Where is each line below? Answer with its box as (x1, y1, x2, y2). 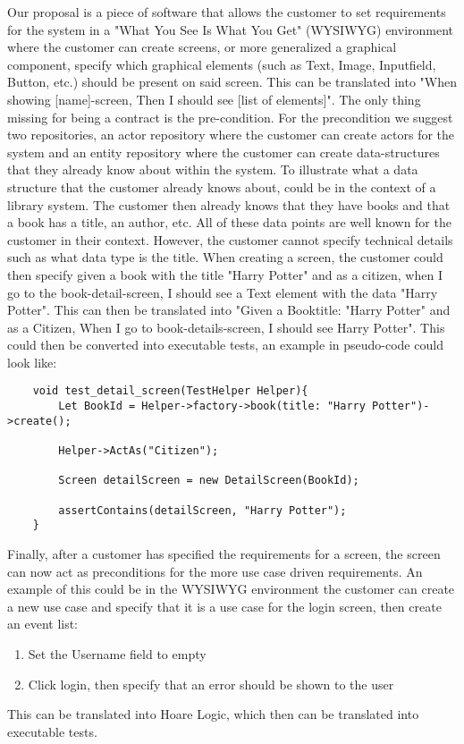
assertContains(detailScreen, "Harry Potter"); (58, 503, 347, 517)
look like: (7, 352, 57, 371)
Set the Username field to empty (28, 645, 207, 663)
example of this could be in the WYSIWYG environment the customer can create (7, 579, 455, 598)
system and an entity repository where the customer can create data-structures (7, 142, 440, 161)
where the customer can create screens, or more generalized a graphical (7, 38, 397, 56)
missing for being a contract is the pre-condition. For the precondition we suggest (7, 107, 453, 126)
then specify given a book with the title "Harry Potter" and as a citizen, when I (7, 265, 443, 283)
